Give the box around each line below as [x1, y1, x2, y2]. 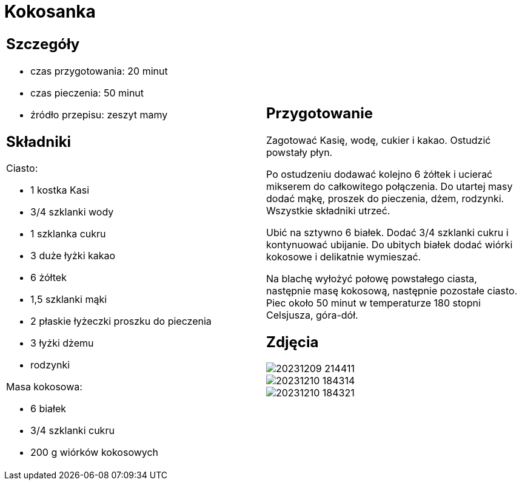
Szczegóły [6, 35, 80, 53]
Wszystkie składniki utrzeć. [266, 204, 390, 217]
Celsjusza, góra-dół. [266, 308, 358, 321]
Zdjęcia [266, 333, 319, 351]
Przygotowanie [266, 104, 373, 122]
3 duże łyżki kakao [30, 249, 116, 262]
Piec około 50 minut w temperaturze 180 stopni [266, 296, 481, 309]
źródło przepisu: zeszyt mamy [30, 108, 168, 121]
